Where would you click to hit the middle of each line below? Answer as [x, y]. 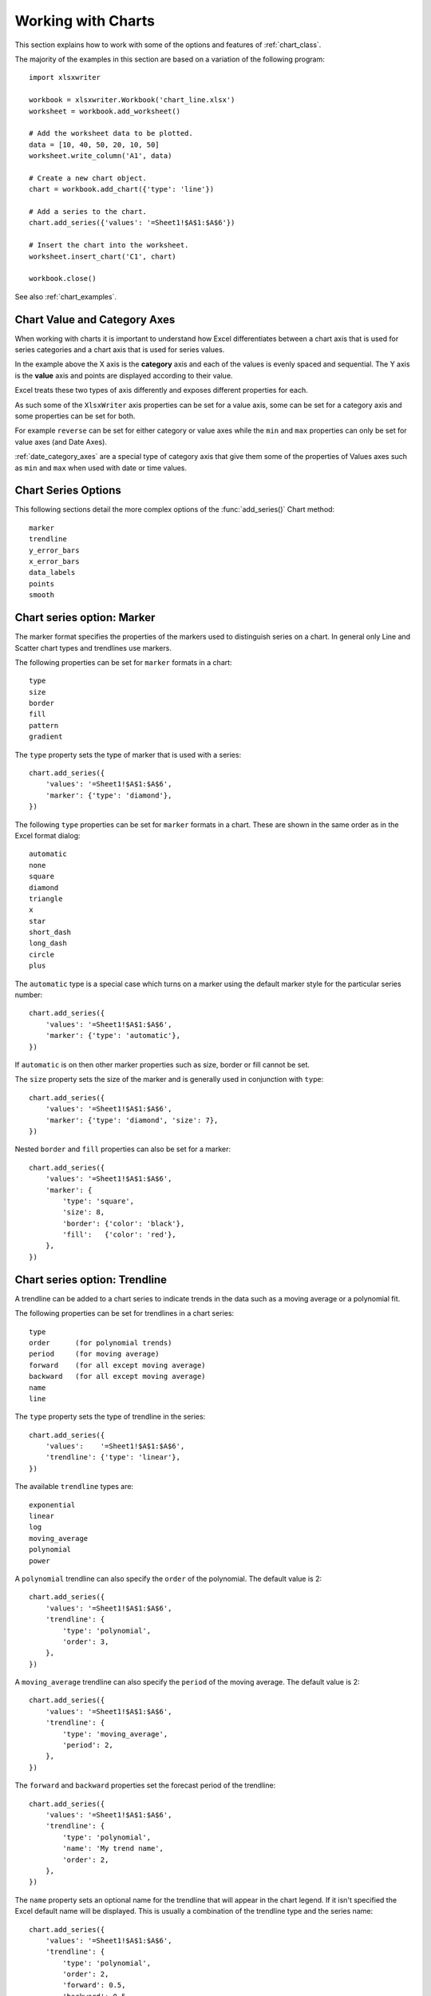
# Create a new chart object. [88, 178]
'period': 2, [88, 1745]
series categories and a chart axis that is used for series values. [120, 350]
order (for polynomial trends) [101, 1343]
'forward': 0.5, [94, 1985]
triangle [46, 899]
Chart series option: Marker [85, 618]
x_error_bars [54, 562]
